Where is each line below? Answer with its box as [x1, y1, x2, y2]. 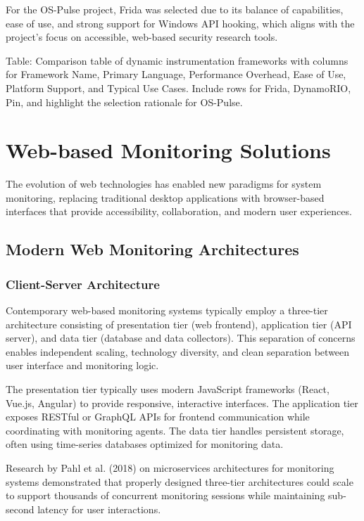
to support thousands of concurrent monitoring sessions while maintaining [6, 488, 325, 503]
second [6, 501, 34, 516]
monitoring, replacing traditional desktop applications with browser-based [6, 190, 325, 205]
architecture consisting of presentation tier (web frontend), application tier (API [6, 316, 352, 331]
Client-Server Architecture [6, 275, 160, 292]
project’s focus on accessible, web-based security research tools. [6, 30, 278, 44]
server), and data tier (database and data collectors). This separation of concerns [6, 330, 356, 345]
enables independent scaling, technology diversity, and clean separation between [6, 344, 350, 359]
